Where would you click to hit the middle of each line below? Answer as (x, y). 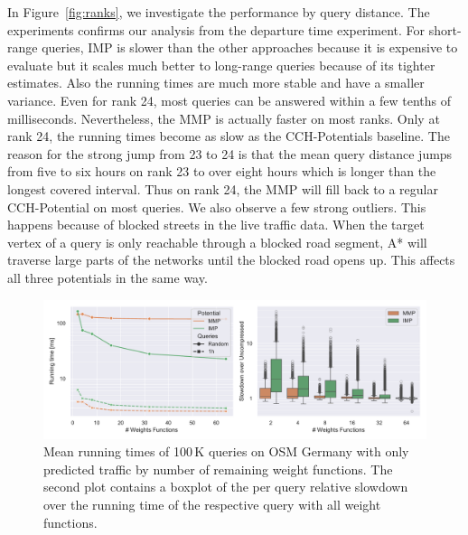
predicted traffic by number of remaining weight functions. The (218, 469)
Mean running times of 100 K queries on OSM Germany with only (226, 451)
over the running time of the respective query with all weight (212, 504)
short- (445, 29)
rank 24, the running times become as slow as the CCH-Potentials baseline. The (229, 136)
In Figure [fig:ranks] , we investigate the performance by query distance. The (219, 12)
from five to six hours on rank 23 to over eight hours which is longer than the (222, 171)
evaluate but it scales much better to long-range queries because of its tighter (221, 65)
